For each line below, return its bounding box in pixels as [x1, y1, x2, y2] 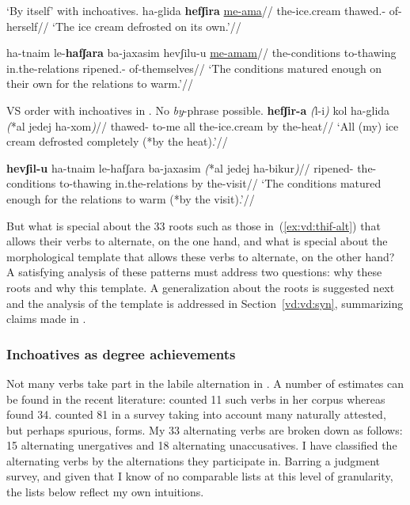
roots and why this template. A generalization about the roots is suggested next [6, 279, 395, 295]
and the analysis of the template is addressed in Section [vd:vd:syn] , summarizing [6, 294, 404, 311]
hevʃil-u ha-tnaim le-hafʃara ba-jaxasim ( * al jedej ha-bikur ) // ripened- [6, 159, 354, 176]
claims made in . [6, 310, 86, 327]
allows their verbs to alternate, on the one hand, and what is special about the [6, 233, 388, 249]
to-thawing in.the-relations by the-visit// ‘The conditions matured [59, 175, 382, 192]
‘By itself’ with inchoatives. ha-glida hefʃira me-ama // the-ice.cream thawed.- [6, 2, 386, 18]
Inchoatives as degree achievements [6, 344, 236, 363]
